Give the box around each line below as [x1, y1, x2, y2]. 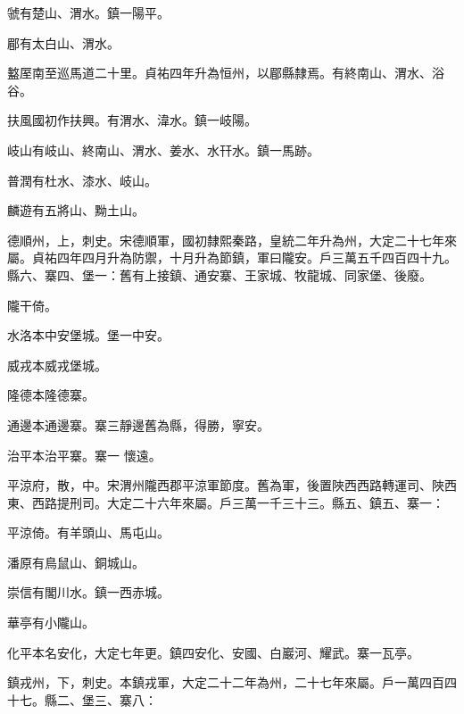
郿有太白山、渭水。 [7, 33, 120, 52]
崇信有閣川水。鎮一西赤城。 [7, 583, 170, 602]
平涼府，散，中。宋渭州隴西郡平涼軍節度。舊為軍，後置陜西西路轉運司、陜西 [7, 476, 457, 494]
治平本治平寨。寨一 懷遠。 [7, 445, 162, 464]
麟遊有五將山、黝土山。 [7, 201, 145, 220]
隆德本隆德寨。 [7, 386, 95, 404]
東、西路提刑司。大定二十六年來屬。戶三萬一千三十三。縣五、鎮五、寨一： [7, 493, 444, 511]
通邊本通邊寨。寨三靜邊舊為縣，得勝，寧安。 [7, 415, 269, 434]
